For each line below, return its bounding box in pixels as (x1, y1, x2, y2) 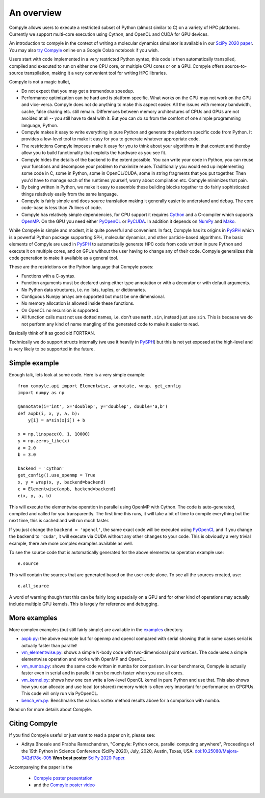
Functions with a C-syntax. (21, 273, 76, 279)
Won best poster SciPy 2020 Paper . (52, 755, 126, 761)
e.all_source (18, 583, 49, 589)
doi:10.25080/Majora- (194, 748, 239, 754)
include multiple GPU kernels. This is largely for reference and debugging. (9, 601, 159, 607)
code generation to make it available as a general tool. (9, 255, 119, 261)
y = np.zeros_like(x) (18, 438, 70, 444)
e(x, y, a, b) (18, 493, 52, 499)
